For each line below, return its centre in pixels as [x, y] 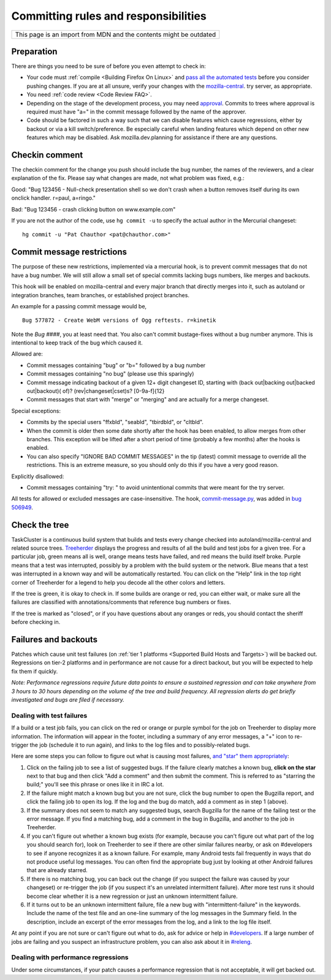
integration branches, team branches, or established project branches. [101, 295]
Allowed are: [27, 354]
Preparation [34, 51]
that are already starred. [57, 870]
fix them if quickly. [35, 671]
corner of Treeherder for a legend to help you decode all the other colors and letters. [118, 582]
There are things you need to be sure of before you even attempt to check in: [109, 66]
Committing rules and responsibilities [109, 16]
